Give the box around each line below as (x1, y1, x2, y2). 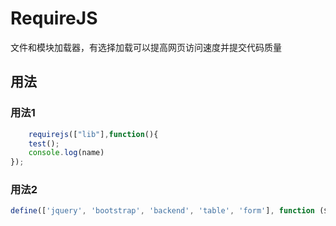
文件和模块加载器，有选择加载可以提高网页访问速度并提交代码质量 (10, 41, 282, 53)
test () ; (28, 138, 60, 149)
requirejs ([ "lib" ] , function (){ (28, 129, 159, 139)
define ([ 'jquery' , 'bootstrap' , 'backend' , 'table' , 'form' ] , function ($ (10, 206, 329, 216)
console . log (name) (28, 148, 105, 158)
